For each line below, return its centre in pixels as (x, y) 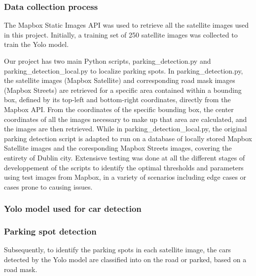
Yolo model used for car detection (73, 209)
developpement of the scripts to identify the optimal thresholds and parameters (124, 167)
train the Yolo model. (37, 44)
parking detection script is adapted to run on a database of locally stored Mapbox (128, 138)
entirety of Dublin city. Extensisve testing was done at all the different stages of (125, 157)
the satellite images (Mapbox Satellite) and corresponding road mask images (120, 80)
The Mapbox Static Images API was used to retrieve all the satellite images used (127, 25)
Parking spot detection (50, 231)
